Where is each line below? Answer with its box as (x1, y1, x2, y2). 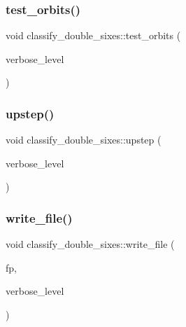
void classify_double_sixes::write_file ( (6, 237, 175, 251)
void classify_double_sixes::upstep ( (6, 132, 162, 147)
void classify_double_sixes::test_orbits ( (6, 28, 181, 43)
